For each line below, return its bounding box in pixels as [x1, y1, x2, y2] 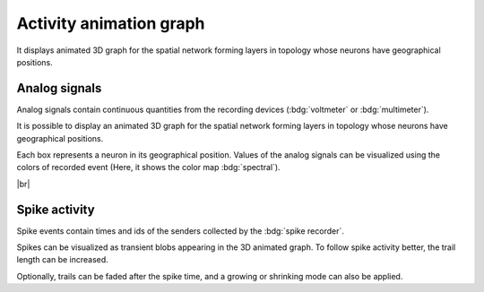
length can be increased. [16, 254, 109, 265]
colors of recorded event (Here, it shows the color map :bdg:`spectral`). [16, 162, 281, 173]
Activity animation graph [16, 13, 205, 33]
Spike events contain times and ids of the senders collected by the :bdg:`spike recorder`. [16, 225, 344, 236]
